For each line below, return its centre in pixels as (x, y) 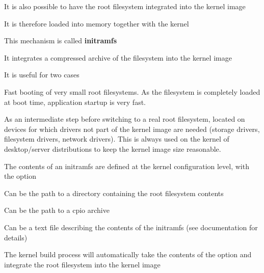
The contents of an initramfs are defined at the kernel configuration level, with (127, 166)
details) (16, 237)
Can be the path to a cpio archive (57, 210)
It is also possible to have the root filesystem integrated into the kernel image (125, 6)
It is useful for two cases (42, 75)
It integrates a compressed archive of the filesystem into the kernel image (118, 57)
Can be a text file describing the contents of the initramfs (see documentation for (131, 227)
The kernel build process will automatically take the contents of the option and (128, 254)
